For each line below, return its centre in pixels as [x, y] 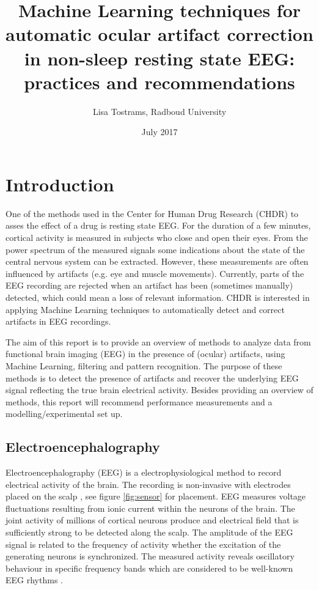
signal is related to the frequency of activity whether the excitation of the [143, 544]
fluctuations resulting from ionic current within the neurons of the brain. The [150, 508]
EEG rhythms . [34, 580]
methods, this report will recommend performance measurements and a [139, 401]
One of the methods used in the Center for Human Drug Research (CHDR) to [152, 213]
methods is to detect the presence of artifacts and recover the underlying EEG [152, 378]
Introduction [60, 184]
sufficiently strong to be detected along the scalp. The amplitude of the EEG [149, 532]
